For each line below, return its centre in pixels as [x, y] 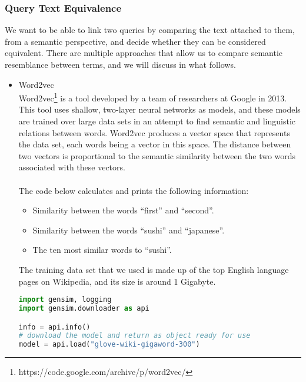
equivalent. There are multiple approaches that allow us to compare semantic [144, 53]
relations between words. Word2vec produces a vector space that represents [154, 132]
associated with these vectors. [72, 167]
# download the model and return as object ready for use [134, 336]
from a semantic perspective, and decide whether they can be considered [135, 41]
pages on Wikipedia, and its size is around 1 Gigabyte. [117, 281]
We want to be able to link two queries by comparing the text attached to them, [150, 30]
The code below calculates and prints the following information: [134, 190]
